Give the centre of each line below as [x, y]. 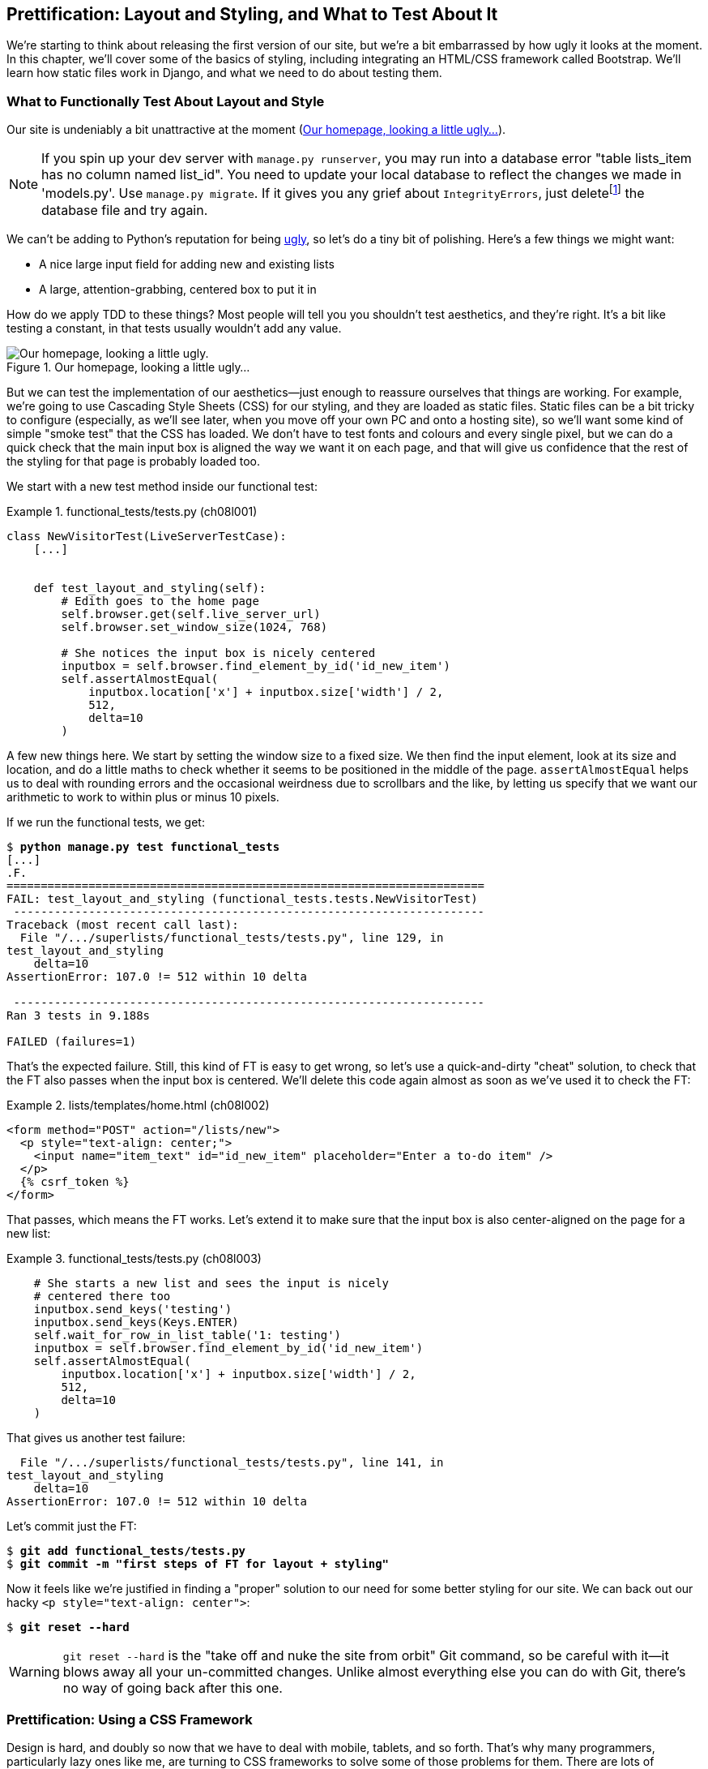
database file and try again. [125, 210]
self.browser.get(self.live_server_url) [191, 614]
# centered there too [102, 1296]
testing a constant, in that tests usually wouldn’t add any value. [174, 328]
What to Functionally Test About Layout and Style [166, 101]
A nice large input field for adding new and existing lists [187, 264]
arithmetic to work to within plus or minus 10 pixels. [143, 796]
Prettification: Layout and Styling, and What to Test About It [252, 14]
